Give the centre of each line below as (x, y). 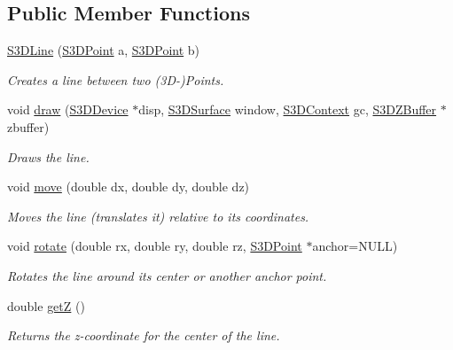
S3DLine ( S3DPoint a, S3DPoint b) (104, 50)
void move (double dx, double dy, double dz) (129, 187)
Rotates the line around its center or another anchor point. (167, 275)
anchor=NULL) (355, 246)
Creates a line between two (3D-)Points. (116, 79)
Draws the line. (48, 156)
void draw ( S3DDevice (68, 109)
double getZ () (46, 305)
